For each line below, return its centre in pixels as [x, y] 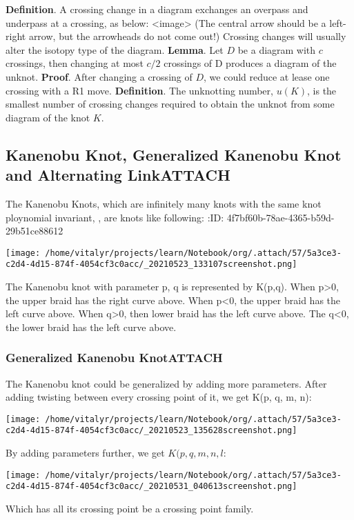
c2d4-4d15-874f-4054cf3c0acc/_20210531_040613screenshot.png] [151, 487]
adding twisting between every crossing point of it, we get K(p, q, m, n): [159, 397]
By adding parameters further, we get [85, 453]
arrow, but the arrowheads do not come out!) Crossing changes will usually [187, 36]
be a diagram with [277, 49]
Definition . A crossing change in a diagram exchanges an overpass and [157, 9]
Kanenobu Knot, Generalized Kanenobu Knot [174, 154]
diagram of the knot [48, 117]
